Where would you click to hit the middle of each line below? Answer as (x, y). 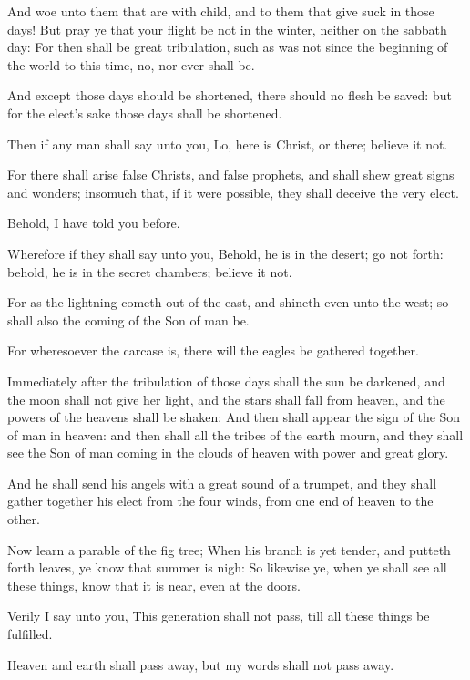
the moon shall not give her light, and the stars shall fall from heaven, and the (226, 399)
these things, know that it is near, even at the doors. (154, 585)
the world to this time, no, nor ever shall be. (131, 64)
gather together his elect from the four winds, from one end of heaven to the (220, 501)
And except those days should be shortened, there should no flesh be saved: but (230, 95)
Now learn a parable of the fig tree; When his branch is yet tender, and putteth (229, 549)
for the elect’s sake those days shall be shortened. (145, 113)
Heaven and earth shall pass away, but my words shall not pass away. (201, 664)
